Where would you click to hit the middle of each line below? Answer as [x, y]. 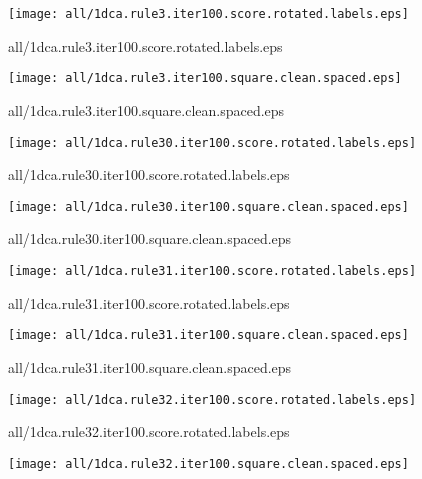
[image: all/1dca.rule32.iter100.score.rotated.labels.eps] [212, 399]
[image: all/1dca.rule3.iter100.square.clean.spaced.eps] [205, 78]
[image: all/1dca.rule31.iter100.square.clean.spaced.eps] [208, 335]
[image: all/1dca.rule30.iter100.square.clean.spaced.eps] [208, 206]
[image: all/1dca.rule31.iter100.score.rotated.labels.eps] [212, 271]
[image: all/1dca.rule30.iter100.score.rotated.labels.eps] [212, 142]
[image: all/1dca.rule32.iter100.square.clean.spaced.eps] [208, 463]
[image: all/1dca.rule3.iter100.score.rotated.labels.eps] [208, 14]
